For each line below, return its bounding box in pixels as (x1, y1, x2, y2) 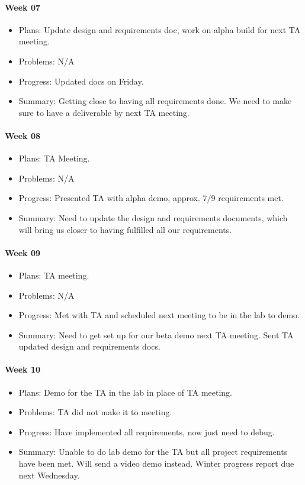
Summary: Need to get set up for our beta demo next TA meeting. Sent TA (18, 328, 294, 341)
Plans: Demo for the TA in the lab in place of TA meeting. (18, 386, 233, 398)
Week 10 (5, 363, 41, 376)
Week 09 (5, 246, 41, 258)
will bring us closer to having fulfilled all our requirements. (18, 223, 232, 235)
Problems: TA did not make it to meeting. (18, 406, 172, 418)
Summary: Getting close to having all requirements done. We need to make (18, 95, 292, 107)
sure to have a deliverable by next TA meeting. (18, 106, 190, 118)
